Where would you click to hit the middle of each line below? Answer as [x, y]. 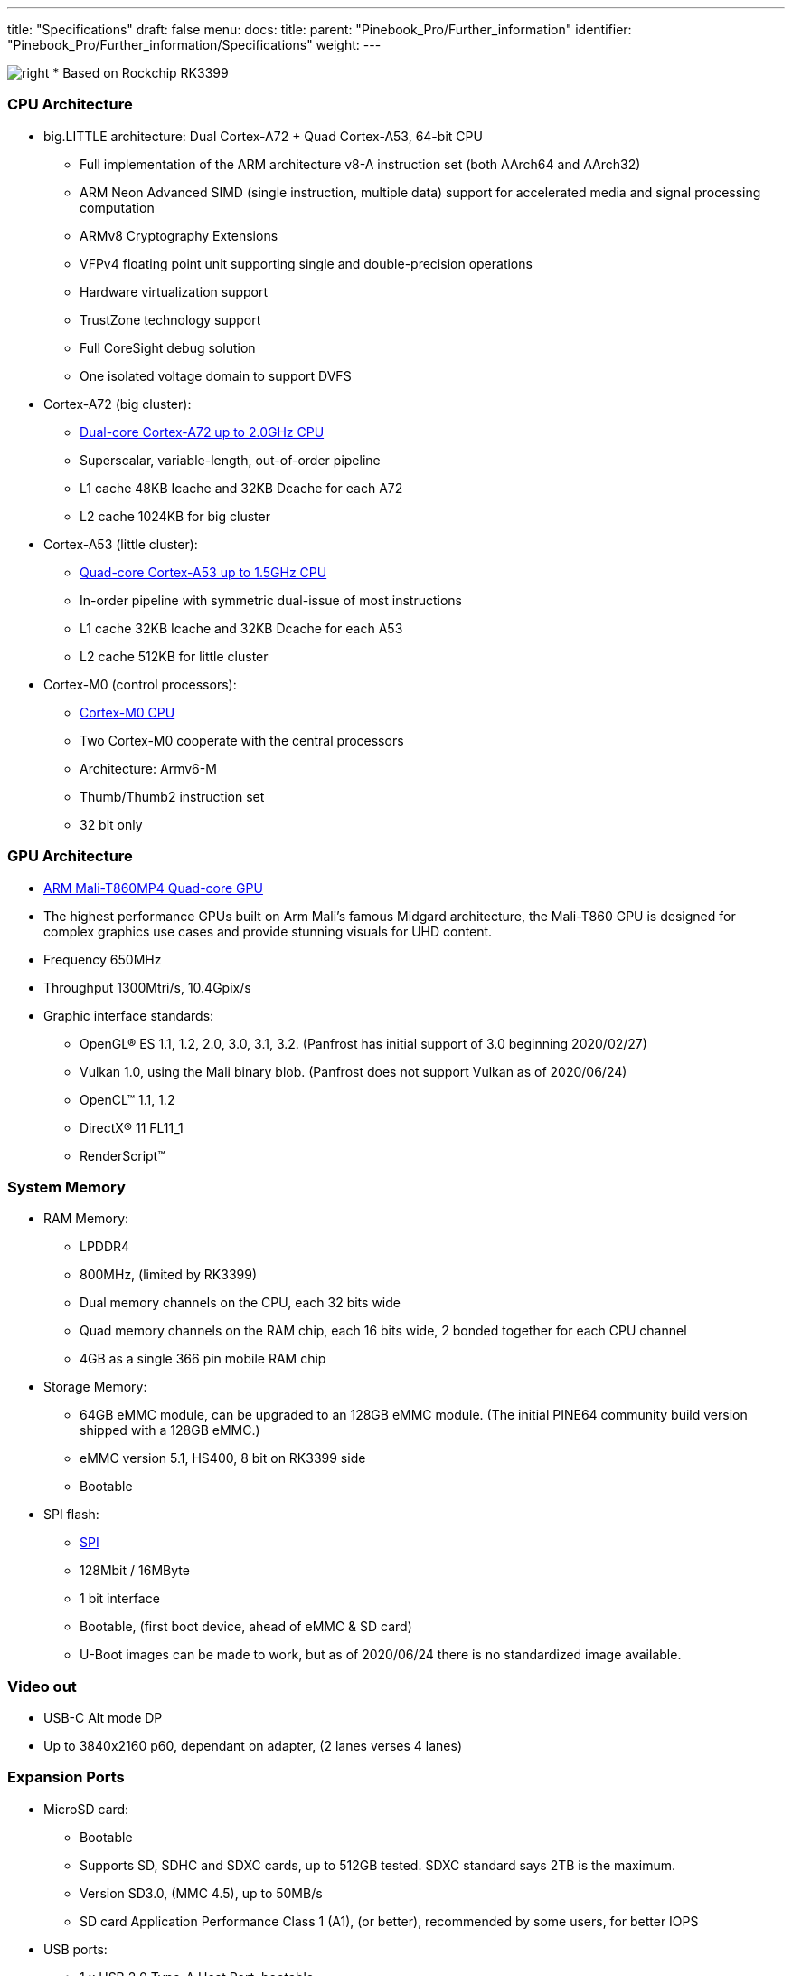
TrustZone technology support [170, 319]
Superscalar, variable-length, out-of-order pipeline [230, 460]
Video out [42, 1686]
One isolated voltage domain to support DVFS [216, 375]
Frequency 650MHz [103, 959]
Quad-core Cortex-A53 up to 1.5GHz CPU [203, 572]
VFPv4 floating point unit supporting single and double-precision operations [306, 263]
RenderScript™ [123, 1155]
